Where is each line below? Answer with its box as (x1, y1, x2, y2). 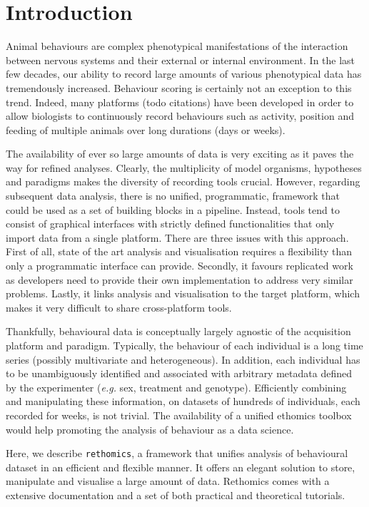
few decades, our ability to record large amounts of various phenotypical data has (6, 66, 362, 81)
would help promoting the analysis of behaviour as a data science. (6, 421, 294, 436)
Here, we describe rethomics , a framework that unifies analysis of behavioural (6, 446, 348, 461)
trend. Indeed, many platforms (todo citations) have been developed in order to (6, 94, 354, 109)
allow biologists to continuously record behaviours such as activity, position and (6, 108, 354, 123)
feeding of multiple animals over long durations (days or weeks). (6, 122, 285, 137)
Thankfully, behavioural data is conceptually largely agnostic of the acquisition (6, 324, 351, 339)
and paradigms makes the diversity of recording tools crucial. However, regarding (6, 174, 360, 189)
